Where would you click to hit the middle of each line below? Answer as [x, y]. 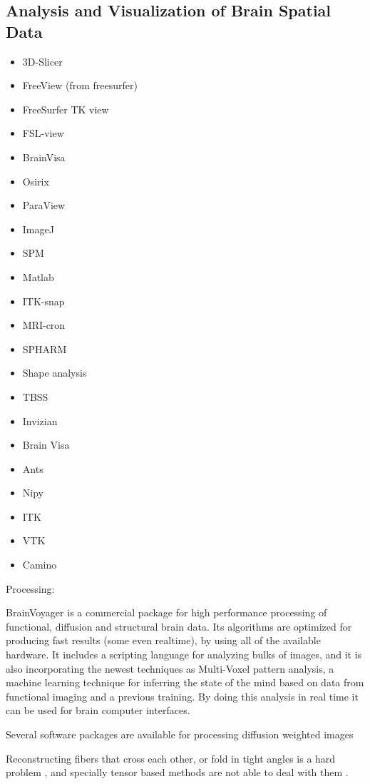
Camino [40, 565]
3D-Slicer [42, 61]
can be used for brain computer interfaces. [98, 710]
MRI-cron [44, 325]
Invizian [40, 421]
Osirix [36, 181]
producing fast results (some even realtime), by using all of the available [163, 640]
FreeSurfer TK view [66, 109]
